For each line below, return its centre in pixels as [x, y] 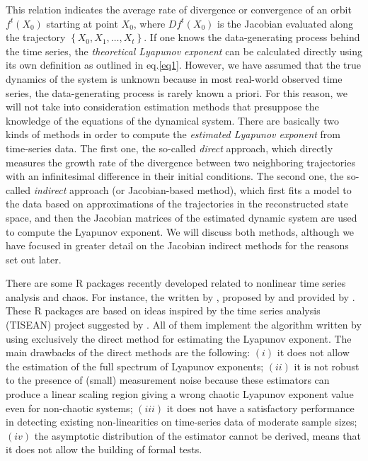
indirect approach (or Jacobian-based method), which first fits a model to [192, 189]
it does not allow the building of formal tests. [104, 449]
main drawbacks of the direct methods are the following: [128, 352]
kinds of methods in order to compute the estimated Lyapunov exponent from [173, 134]
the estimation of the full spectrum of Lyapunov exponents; [135, 366]
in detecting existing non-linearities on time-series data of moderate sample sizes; [182, 422]
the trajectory [36, 37]
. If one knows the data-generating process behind [252, 37]
